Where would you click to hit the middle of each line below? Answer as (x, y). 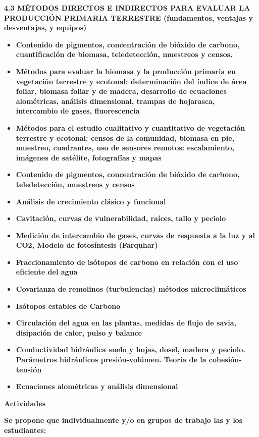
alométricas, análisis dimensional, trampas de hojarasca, (115, 101)
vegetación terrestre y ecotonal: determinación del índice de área (131, 81)
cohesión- (225, 360)
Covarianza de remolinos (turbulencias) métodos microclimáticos (131, 289)
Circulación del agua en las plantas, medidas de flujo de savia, (126, 323)
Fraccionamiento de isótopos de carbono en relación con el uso (127, 262)
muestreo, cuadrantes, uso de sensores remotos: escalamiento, (125, 148)
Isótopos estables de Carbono (68, 306)
